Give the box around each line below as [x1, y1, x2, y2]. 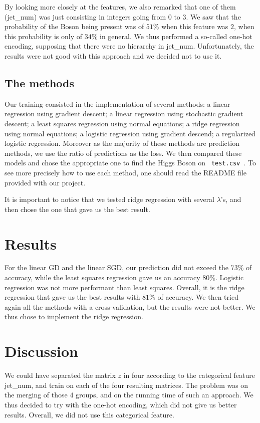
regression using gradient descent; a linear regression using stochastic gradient [5, 108, 243, 119]
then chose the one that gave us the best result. [5, 203, 150, 214]
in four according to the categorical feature [123, 370, 255, 380]
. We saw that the [186, 11, 241, 22]
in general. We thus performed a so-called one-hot [100, 31, 252, 41]
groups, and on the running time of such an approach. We [76, 389, 253, 400]
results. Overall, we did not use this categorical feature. [5, 409, 174, 419]
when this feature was [161, 21, 228, 32]
